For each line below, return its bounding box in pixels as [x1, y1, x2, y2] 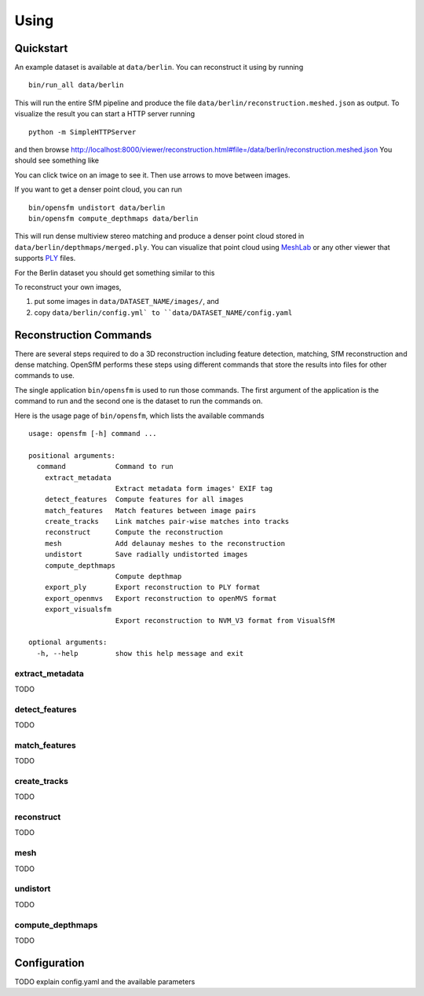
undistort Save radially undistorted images [44, 550, 248, 559]
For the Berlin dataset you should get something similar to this [14, 268, 215, 277]
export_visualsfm [44, 605, 111, 614]
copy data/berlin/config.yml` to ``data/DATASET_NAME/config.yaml [34, 307, 293, 317]
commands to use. [14, 371, 75, 380]
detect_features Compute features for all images [44, 495, 244, 504]
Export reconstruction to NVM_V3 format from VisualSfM [115, 616, 335, 624]
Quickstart [14, 42, 68, 55]
